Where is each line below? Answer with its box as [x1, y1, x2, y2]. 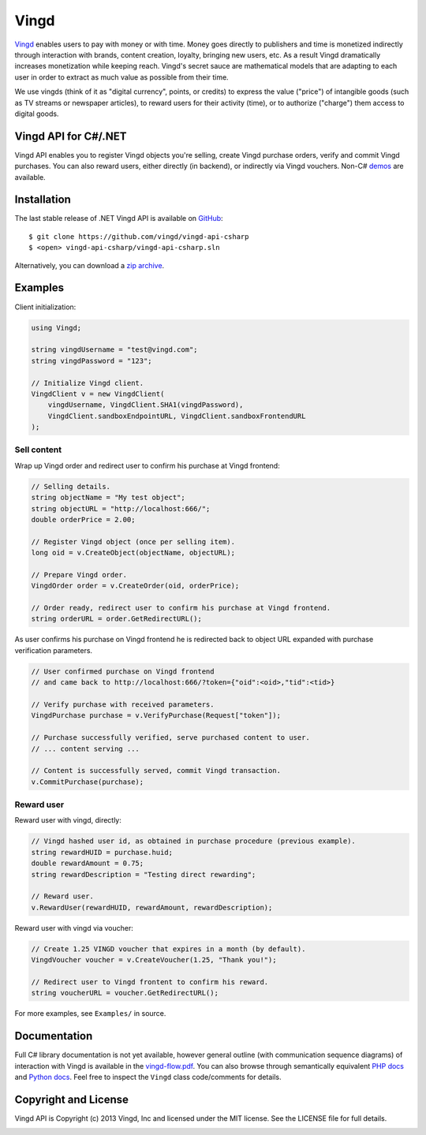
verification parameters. [14, 645, 93, 655]
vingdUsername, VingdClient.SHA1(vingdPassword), [47, 401, 244, 409]
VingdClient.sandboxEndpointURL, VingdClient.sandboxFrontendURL [47, 411, 306, 420]
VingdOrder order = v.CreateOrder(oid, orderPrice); [31, 581, 240, 591]
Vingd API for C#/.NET [14, 129, 127, 143]
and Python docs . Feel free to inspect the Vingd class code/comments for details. [14, 1073, 282, 1081]
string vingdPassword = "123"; [31, 356, 153, 365]
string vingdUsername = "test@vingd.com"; [31, 345, 198, 354]
